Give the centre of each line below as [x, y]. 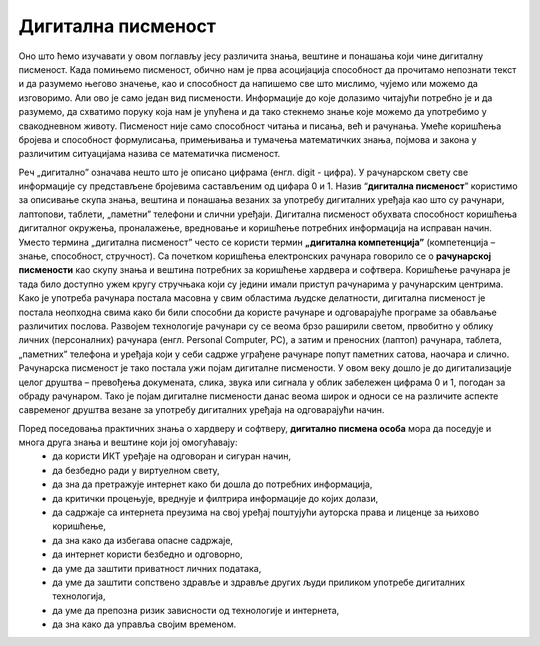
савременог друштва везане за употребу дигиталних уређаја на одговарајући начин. [201, 410]
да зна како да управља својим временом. [144, 624]
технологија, [79, 596]
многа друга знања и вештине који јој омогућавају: [128, 442]
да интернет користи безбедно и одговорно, [148, 554]
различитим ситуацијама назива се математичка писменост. [149, 154]
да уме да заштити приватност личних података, [157, 568]
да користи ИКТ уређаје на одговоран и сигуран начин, [172, 456]
